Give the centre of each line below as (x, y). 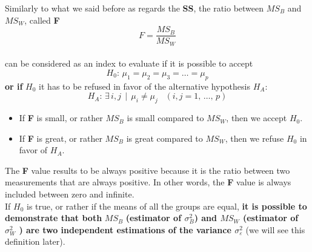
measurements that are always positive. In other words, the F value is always (148, 182)
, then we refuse (254, 138)
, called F (42, 20)
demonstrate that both (54, 218)
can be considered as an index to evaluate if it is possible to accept (129, 63)
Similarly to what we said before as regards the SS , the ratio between (134, 8)
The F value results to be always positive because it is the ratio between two (148, 170)
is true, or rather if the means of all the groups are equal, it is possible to (167, 206)
